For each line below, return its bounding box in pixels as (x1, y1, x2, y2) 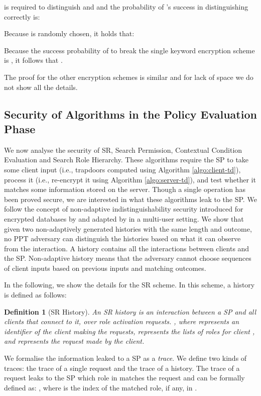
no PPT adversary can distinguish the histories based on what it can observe (4, 233, 241, 244)
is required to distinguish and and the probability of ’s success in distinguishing (4, 2, 248, 12)
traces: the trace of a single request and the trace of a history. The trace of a (4, 362, 240, 373)
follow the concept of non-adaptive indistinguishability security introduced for (4, 204, 243, 214)
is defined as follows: (4, 289, 67, 300)
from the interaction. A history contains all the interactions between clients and (4, 243, 249, 253)
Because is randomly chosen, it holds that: (4, 28, 135, 39)
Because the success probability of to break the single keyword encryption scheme (4, 45, 255, 55)
